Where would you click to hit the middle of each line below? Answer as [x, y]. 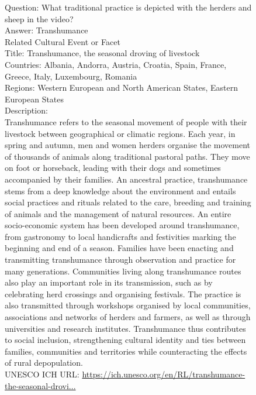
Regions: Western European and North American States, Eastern [121, 87]
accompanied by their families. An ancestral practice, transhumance [126, 179]
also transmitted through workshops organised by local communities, [128, 305]
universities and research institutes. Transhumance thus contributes [125, 328]
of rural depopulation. [44, 363]
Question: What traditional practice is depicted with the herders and [128, 7]
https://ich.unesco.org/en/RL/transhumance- [164, 374]
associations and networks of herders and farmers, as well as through [128, 317]
